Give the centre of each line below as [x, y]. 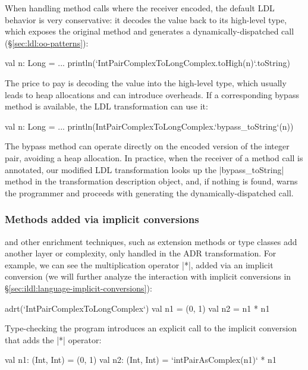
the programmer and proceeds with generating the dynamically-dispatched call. [149, 192]
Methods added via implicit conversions [102, 219]
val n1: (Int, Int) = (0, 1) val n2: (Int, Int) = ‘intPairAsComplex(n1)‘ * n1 [141, 360]
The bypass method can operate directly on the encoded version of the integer [147, 146]
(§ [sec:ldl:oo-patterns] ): [47, 43]
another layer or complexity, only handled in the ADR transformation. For [141, 253]
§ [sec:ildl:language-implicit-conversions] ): [78, 288]
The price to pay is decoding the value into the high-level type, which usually [146, 82]
